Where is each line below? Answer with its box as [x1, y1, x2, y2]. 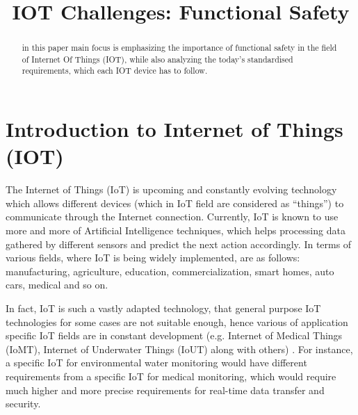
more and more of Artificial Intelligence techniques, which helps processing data [6, 223, 345, 238]
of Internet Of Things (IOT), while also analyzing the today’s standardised [22, 53, 293, 65]
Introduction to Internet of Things [6, 115, 343, 143]
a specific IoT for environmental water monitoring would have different [6, 355, 307, 370]
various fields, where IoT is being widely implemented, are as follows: [6, 250, 300, 265]
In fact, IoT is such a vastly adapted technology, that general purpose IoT [6, 301, 321, 316]
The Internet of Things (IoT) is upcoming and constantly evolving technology [6, 182, 337, 197]
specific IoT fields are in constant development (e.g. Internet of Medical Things [6, 328, 343, 343]
